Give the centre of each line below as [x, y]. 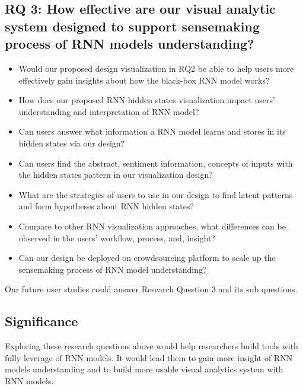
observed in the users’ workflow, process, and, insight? [117, 237]
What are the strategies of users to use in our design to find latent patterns [156, 194]
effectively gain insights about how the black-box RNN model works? [144, 80]
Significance [42, 321]
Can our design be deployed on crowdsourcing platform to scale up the [147, 258]
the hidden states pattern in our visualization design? [116, 175]
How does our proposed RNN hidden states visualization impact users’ [147, 100]
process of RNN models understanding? [130, 44]
